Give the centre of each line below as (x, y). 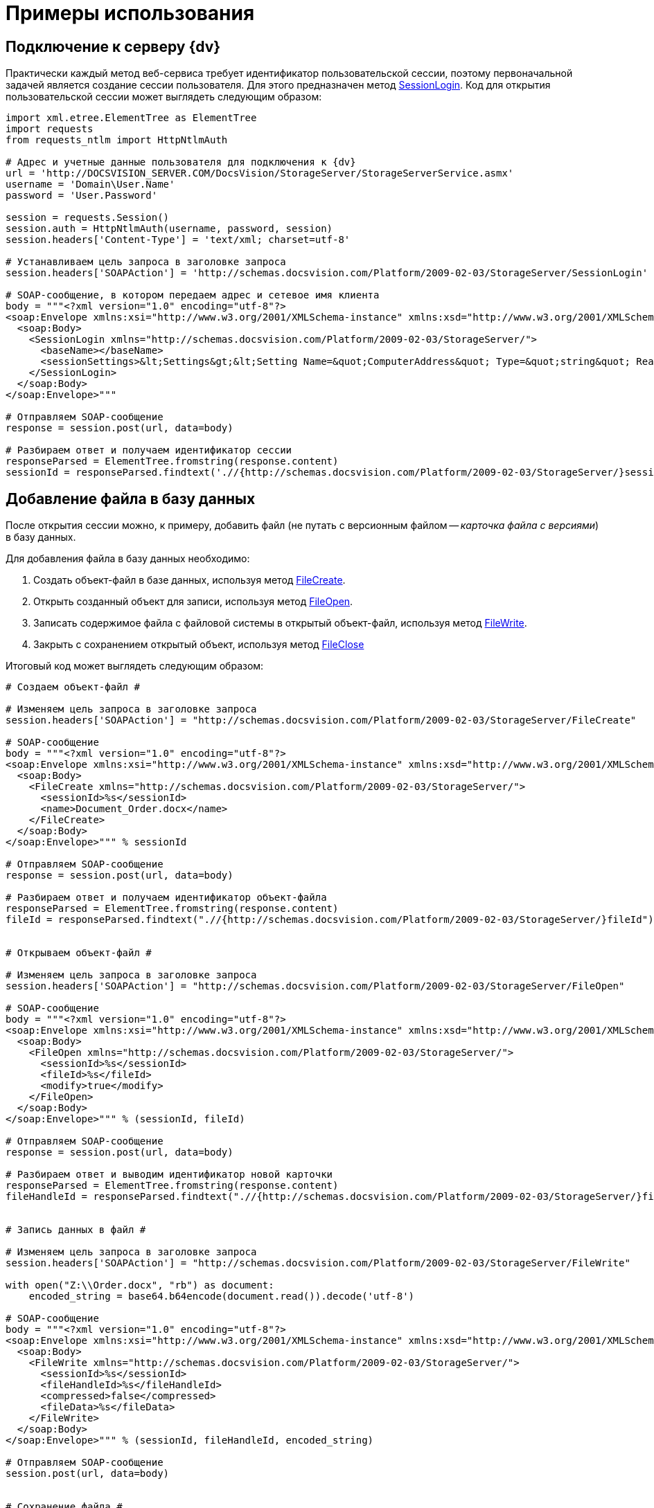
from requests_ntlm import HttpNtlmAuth (117, 140)
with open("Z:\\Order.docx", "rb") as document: (140, 1285)
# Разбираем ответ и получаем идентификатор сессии (149, 450)
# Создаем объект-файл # (73, 687)
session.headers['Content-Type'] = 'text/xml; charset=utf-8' (178, 240)
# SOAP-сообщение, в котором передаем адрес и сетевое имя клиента (193, 295)
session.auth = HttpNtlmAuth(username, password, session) (169, 229)
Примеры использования (130, 13)
